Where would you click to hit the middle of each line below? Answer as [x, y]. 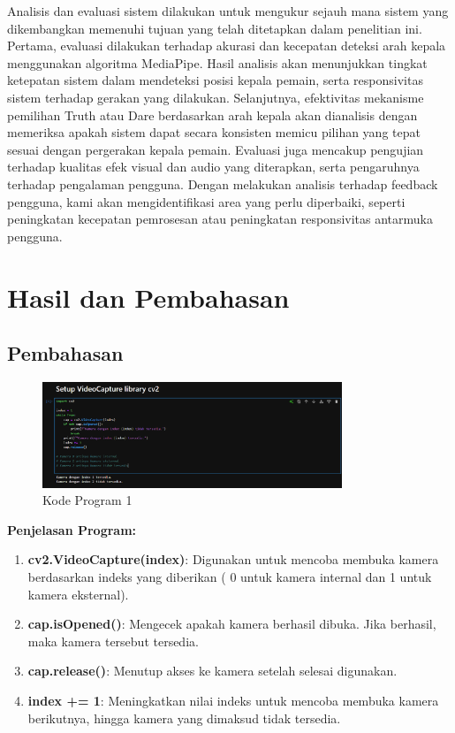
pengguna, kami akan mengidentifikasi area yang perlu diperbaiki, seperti [206, 201]
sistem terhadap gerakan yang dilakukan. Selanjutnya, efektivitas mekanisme [216, 97]
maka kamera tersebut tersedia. [113, 641]
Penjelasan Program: [72, 529]
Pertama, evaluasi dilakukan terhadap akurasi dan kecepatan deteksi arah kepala [227, 46]
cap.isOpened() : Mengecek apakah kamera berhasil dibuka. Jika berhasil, [232, 624]
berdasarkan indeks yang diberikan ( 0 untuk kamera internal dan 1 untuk [230, 576]
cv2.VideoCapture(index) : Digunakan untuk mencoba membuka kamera [233, 559]
